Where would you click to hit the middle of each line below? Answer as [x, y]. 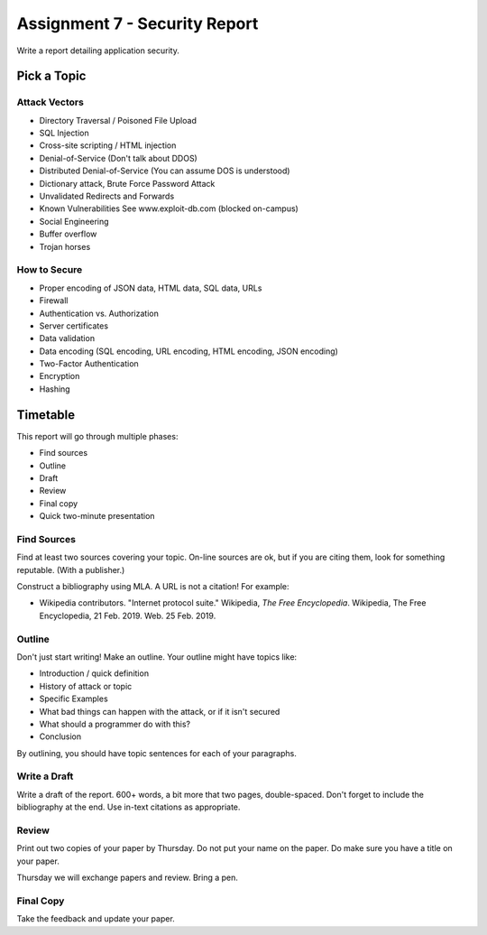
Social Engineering [74, 221]
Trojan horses [65, 246]
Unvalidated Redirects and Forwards [107, 196]
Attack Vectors [51, 102]
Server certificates [74, 326]
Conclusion [60, 736]
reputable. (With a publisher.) [71, 569]
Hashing [55, 389]
